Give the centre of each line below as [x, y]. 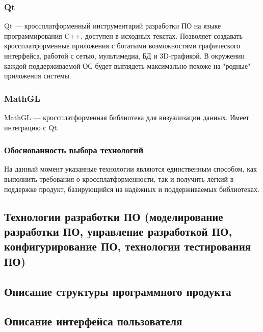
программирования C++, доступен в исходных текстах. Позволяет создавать [123, 35]
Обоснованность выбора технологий [74, 150]
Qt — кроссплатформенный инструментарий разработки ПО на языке [113, 26]
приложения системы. [38, 76]
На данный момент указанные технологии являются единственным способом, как [130, 169]
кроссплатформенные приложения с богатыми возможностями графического [122, 46]
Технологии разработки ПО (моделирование [114, 216]
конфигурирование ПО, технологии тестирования [128, 246]
